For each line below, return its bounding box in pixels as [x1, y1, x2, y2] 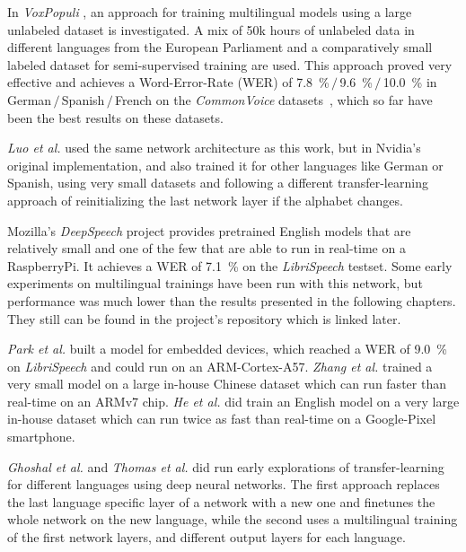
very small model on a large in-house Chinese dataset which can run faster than [7, 374, 446, 393]
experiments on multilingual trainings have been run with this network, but [7, 274, 423, 293]
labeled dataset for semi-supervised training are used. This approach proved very [7, 55, 453, 74]
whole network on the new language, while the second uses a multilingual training [7, 510, 458, 529]
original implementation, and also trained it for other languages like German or [7, 155, 444, 174]
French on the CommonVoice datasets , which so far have [115, 90, 433, 109]
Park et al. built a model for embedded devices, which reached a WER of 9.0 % [7, 339, 447, 358]
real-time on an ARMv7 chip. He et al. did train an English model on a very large [7, 391, 460, 410]
